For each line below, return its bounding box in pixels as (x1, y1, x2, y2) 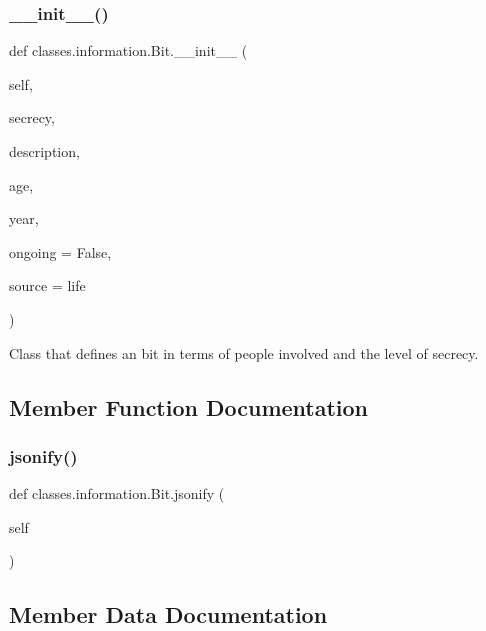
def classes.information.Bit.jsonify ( (9, 483, 225, 504)
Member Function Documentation (9, 391, 369, 422)
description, (9, 141, 80, 161)
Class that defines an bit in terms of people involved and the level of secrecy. (9, 342, 479, 363)
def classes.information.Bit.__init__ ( (9, 40, 248, 61)
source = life (9, 275, 86, 296)
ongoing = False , (9, 241, 112, 262)
